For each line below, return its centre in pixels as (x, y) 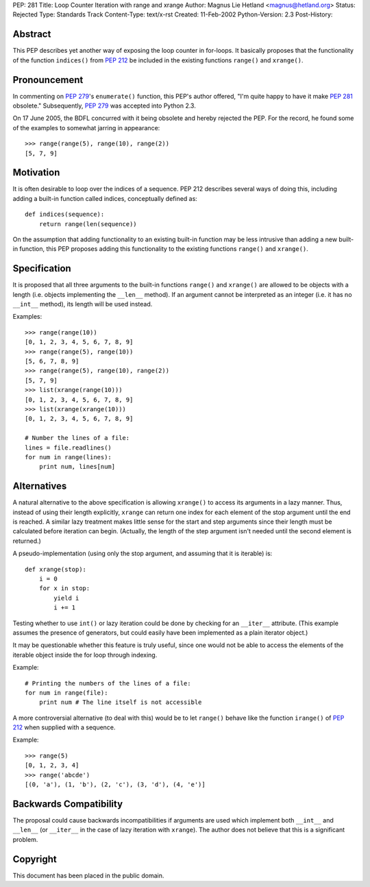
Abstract (32, 34)
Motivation (36, 172)
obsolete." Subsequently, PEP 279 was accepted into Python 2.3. (104, 106)
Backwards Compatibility (68, 804)
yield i (66, 598)
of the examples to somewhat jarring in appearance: (86, 127)
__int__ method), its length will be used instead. (83, 304)
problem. (25, 839)
